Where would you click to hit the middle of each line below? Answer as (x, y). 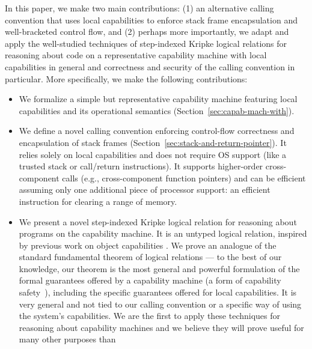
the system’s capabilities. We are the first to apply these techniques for (150, 316)
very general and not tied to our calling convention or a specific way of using (160, 304)
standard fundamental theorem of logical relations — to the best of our (150, 257)
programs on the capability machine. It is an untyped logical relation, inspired (163, 233)
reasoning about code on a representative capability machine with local (136, 55)
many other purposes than (67, 339)
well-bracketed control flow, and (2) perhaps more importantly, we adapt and (147, 32)
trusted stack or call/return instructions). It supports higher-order (141, 166)
